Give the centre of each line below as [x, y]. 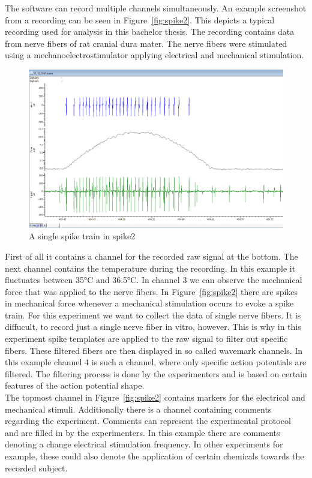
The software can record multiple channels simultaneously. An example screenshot [156, 8]
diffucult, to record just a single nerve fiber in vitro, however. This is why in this [153, 327]
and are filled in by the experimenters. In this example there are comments [142, 432]
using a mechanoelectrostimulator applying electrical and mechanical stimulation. [154, 55]
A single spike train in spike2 [82, 236]
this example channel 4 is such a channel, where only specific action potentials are [156, 362]
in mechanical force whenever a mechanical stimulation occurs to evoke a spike [149, 303]
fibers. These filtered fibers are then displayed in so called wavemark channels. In [154, 350]
